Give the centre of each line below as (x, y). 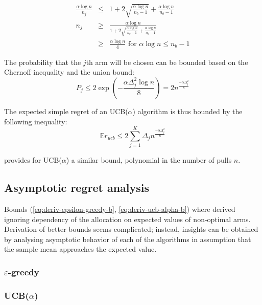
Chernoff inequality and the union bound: (69, 72)
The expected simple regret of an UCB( (66, 111)
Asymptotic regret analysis (77, 188)
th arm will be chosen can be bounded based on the (167, 62)
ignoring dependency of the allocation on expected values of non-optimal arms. (127, 219)
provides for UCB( (33, 160)
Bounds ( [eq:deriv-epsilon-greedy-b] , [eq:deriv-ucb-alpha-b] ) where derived (120, 209)
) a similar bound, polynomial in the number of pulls (149, 160)
